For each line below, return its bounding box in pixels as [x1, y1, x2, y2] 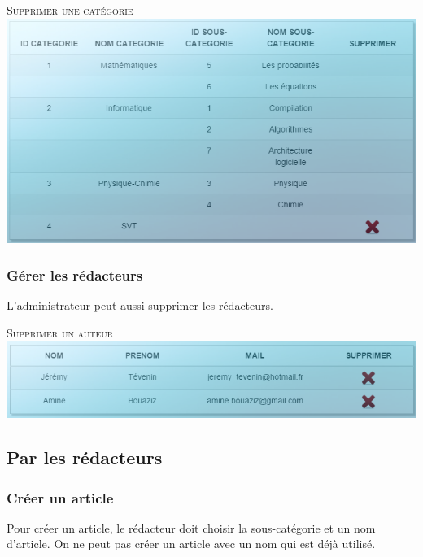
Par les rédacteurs [7, 445, 163, 470]
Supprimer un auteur [7, 324, 114, 341]
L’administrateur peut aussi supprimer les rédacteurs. [7, 297, 273, 314]
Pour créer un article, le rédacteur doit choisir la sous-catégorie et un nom [7, 519, 376, 536]
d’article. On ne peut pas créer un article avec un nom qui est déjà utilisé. [7, 535, 376, 552]
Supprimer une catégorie [7, 2, 133, 18]
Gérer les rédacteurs [7, 264, 143, 285]
